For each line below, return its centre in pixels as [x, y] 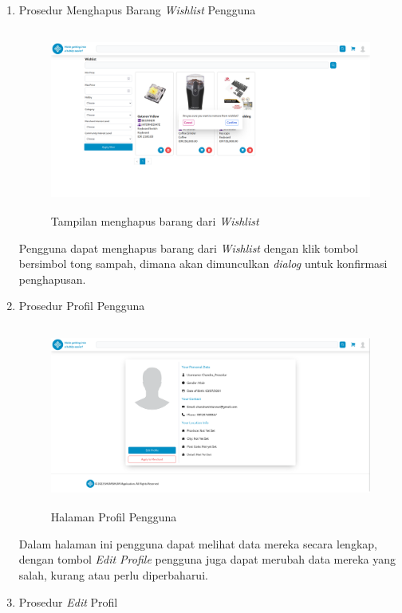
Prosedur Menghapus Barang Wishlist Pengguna [137, 10]
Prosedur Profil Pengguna [82, 306]
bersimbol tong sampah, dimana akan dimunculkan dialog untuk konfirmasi [203, 263]
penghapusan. [52, 279]
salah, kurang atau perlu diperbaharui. [113, 575]
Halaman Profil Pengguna [114, 517]
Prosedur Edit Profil [68, 601]
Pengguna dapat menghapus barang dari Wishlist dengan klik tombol [188, 248]
